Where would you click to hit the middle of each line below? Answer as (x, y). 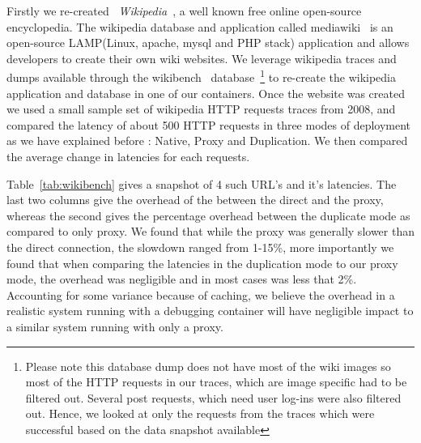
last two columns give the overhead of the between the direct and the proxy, (195, 200)
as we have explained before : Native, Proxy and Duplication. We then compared (207, 141)
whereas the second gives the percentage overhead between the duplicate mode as (208, 215)
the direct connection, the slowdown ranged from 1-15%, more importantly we (200, 247)
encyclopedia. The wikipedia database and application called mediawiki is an (200, 26)
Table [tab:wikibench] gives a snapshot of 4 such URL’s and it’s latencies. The (202, 183)
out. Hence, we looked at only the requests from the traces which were (200, 413)
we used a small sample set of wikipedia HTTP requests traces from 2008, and (201, 109)
